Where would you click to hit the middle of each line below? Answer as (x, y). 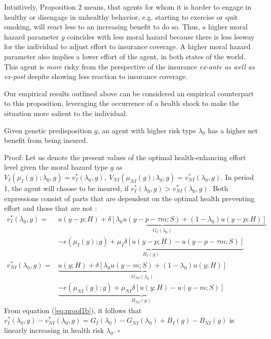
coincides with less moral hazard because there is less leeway (161, 36)
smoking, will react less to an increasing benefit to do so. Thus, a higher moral (126, 27)
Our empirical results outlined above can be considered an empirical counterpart (129, 93)
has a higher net (233, 130)
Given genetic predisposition (48, 130)
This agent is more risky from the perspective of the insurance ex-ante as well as (129, 66)
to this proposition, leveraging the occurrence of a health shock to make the (122, 103)
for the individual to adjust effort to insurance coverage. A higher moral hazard (127, 46)
